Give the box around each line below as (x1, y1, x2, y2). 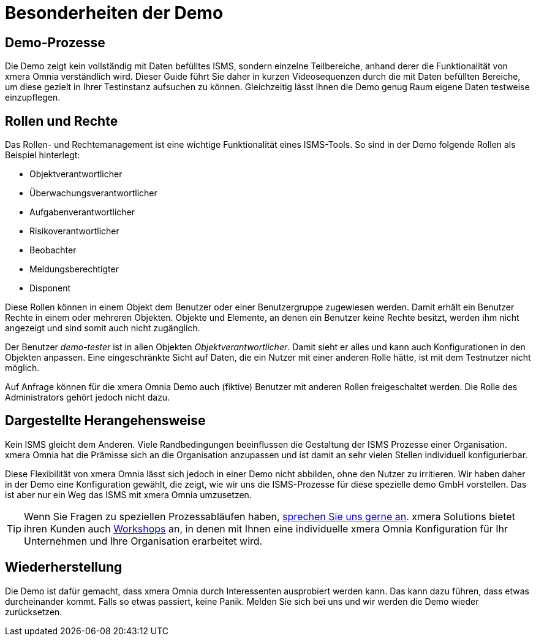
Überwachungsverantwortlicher (29, 188, 157, 199)
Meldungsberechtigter (29, 264, 119, 275)
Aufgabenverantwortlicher (29, 207, 135, 218)
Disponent (29, 283, 71, 294)
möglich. (5, 363, 40, 374)
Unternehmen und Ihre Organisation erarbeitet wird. (24, 534, 263, 547)
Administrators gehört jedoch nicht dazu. (5, 392, 170, 403)
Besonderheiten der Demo (5, 2, 224, 23)
